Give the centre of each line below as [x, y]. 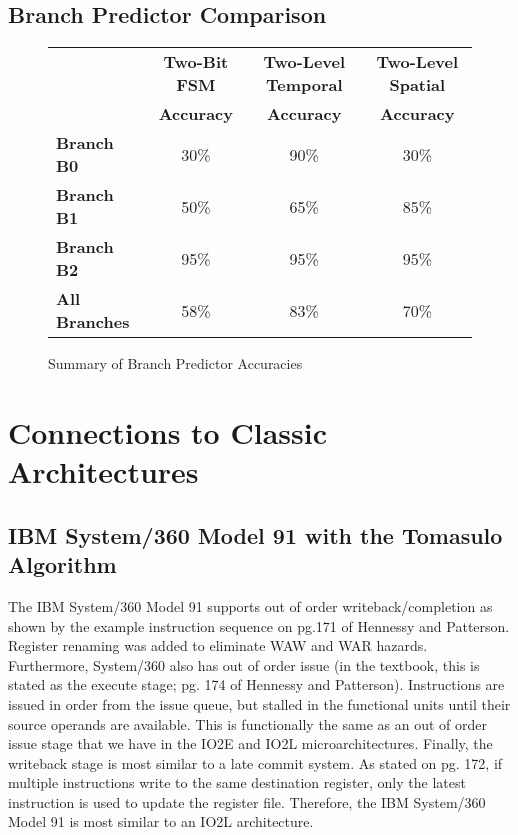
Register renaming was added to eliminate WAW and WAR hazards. [218, 645]
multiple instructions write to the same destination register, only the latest [237, 782]
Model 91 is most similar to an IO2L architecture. [161, 821]
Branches [93, 322]
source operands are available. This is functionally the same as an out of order [247, 723]
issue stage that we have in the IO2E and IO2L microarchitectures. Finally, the [250, 743]
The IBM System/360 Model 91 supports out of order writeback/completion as [250, 605]
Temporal [304, 85]
